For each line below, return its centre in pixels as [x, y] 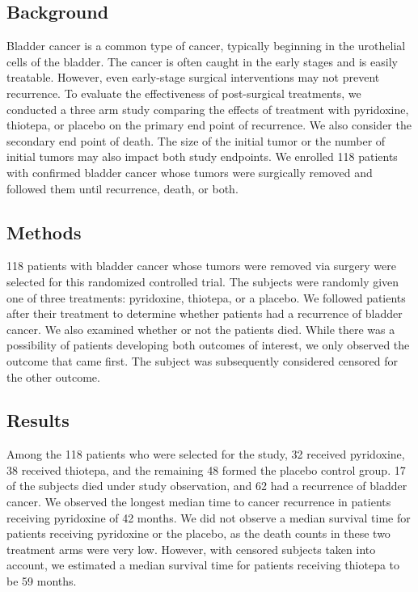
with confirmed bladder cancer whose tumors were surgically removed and [190, 172]
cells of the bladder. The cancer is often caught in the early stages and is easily [202, 61]
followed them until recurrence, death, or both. [122, 188]
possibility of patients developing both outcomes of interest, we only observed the [208, 345]
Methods [44, 232]
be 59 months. [42, 581]
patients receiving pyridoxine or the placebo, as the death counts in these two [198, 533]
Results [38, 420]
